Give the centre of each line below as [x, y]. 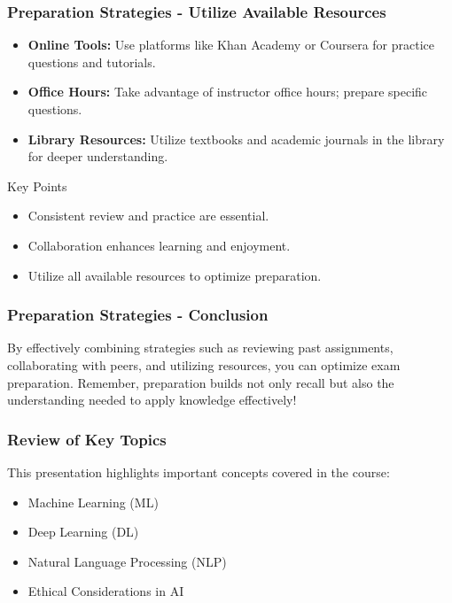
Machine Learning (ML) [93, 502]
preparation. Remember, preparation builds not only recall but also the [201, 382]
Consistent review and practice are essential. [148, 216]
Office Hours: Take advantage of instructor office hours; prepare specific [228, 92]
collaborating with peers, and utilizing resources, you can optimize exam [204, 364]
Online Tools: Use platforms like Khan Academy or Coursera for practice [231, 45]
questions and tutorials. [92, 62]
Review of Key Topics [87, 439]
